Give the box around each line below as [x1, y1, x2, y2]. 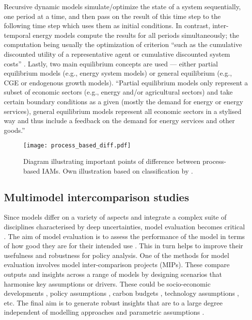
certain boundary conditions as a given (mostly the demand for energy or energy [4, 96, 243, 106]
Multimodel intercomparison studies [4, 189, 189, 204]
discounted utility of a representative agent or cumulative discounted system [4, 48, 230, 59]
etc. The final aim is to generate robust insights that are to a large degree [4, 297, 223, 307]
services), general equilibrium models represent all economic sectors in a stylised [4, 106, 242, 116]
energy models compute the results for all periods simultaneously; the [32, 30, 239, 40]
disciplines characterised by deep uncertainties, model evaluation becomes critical [4, 221, 245, 231]
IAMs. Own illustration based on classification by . [42, 165, 193, 176]
